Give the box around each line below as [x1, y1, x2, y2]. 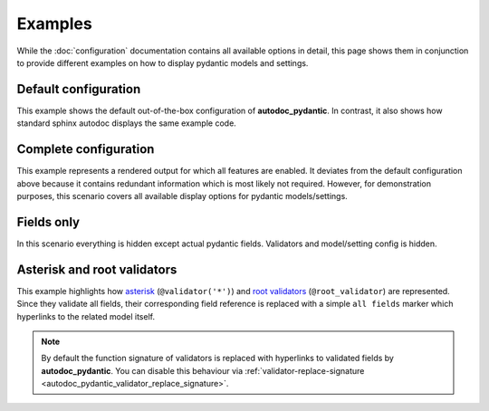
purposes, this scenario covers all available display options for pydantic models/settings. [16, 190, 348, 201]
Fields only [16, 214, 81, 230]
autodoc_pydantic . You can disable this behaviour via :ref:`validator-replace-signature [41, 365, 365, 376]
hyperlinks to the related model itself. [16, 311, 156, 321]
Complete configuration [16, 141, 155, 158]
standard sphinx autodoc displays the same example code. [16, 118, 237, 129]
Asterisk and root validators [16, 262, 177, 277]
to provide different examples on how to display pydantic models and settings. [16, 57, 309, 68]
